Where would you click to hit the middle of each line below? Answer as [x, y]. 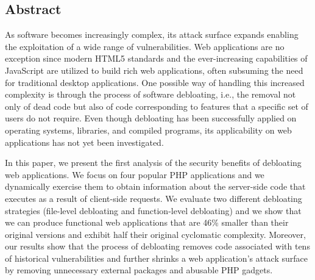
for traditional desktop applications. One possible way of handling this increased [155, 82]
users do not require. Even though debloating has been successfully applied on [151, 118]
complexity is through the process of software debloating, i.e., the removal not [150, 94]
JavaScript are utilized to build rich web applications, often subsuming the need [154, 70]
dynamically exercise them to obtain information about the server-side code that [155, 186]
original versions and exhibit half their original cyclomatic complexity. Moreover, [155, 234]
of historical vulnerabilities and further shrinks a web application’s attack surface [156, 258]
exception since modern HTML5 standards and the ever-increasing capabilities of [156, 58]
